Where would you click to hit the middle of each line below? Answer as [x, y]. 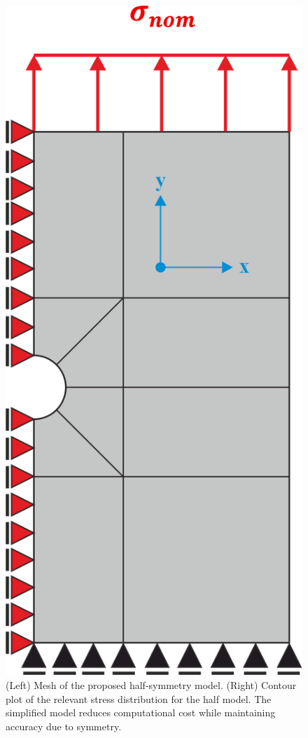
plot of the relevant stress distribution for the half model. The [139, 698]
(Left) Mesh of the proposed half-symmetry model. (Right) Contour [151, 684]
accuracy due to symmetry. [64, 726]
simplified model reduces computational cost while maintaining [141, 712]
